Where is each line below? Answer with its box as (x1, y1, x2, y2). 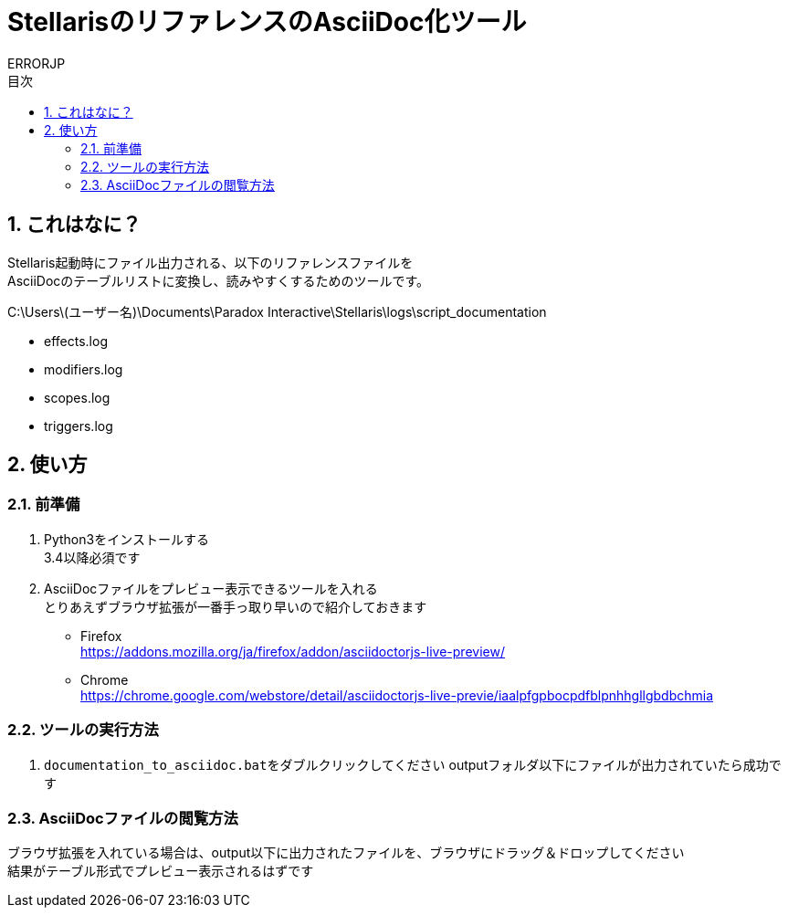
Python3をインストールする (44, 531, 209, 547)
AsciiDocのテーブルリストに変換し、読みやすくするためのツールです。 (7, 272, 430, 289)
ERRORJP (7, 55, 66, 71)
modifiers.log (44, 361, 123, 377)
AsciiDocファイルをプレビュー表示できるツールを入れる (44, 580, 378, 596)
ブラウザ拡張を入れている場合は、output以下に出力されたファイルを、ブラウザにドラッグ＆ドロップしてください (7, 845, 685, 861)
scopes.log (44, 389, 110, 405)
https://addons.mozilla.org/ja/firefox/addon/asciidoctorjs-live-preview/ (80, 643, 505, 659)
